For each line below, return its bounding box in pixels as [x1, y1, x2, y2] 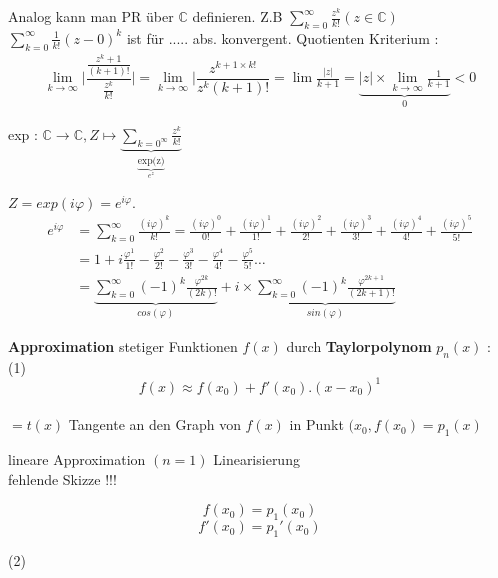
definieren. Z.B [192, 6, 283, 26]
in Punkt [289, 414, 344, 435]
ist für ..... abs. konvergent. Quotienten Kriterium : [126, 27, 439, 48]
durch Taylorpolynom [286, 335, 432, 356]
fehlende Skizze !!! [8, 468, 117, 489]
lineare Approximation [8, 449, 146, 470]
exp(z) [137, 155, 165, 166]
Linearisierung [213, 449, 300, 470]
